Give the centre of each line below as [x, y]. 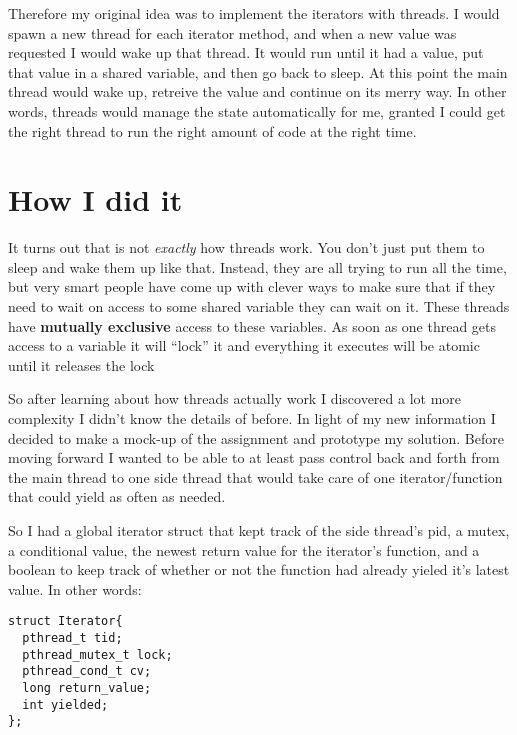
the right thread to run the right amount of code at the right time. [212, 130]
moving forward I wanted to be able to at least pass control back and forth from [254, 457]
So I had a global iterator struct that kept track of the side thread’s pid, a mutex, [259, 530]
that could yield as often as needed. [117, 496]
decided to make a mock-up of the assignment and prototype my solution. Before [256, 437]
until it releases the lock [81, 364]
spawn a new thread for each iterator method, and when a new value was [232, 32]
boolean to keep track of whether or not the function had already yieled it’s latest [259, 569]
